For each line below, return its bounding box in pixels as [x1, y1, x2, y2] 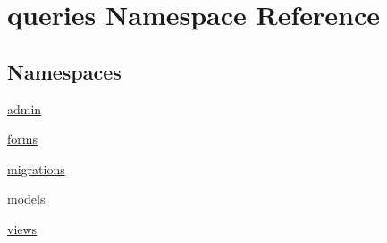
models [7, 189, 46, 208]
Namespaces [7, 57, 122, 85]
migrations [7, 159, 65, 178]
